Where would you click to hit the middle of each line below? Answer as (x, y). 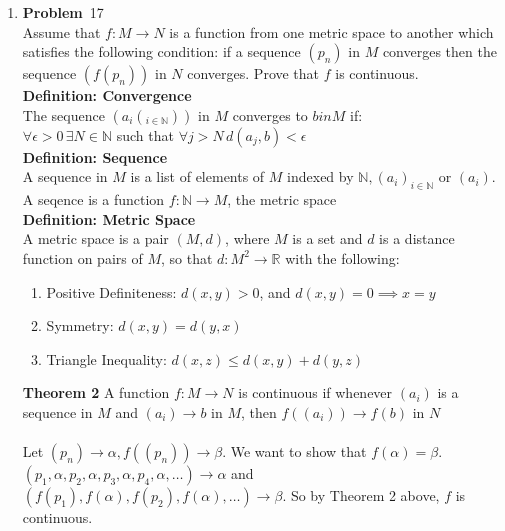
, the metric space (282, 199)
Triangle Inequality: (106, 358)
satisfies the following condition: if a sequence (161, 51)
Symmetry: (80, 325)
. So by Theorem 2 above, (361, 495)
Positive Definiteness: (111, 291)
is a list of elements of (197, 176)
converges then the (439, 51)
